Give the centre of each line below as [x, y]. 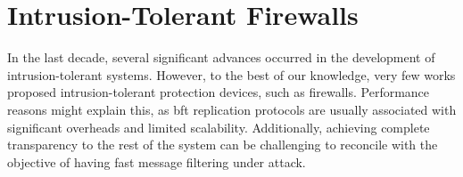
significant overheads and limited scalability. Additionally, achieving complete [219, 127]
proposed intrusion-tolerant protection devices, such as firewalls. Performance [219, 92]
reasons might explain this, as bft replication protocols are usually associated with [232, 109]
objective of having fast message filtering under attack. [157, 161]
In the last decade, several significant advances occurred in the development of [221, 57]
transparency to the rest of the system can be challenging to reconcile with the [223, 145]
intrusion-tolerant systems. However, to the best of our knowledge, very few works [231, 74]
